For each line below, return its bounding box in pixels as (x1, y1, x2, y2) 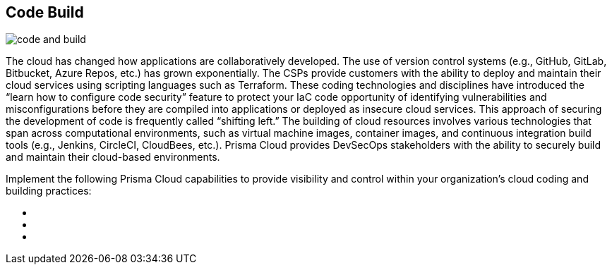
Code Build (6, 4, 84, 21)
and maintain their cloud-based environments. (6, 151, 220, 164)
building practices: (6, 185, 92, 197)
